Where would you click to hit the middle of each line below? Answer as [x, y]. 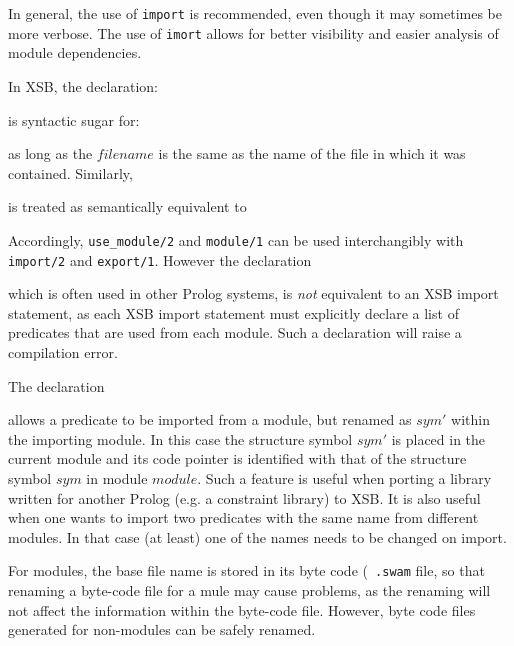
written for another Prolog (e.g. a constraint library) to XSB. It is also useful [244, 497]
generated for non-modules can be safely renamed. [162, 629]
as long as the [50, 153]
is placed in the [438, 438]
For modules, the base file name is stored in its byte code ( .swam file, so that [246, 570]
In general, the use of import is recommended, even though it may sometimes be [255, 13]
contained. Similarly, [70, 172]
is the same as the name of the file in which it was [312, 153]
